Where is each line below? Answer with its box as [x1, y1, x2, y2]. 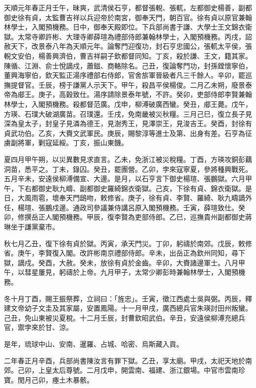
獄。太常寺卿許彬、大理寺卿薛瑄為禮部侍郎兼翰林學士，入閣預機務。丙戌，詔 [4, 31, 252, 41]
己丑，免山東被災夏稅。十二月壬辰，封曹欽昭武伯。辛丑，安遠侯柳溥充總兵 [4, 312, 245, 323]
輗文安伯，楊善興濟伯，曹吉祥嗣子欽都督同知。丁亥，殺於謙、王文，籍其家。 [4, 50, 252, 61]
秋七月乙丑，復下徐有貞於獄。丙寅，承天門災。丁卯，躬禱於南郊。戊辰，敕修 [4, 238, 252, 248]
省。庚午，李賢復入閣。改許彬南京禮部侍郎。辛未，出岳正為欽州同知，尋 [4, 248, 238, 258]
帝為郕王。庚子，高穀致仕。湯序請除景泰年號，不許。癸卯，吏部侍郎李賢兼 [4, 89, 245, 99]
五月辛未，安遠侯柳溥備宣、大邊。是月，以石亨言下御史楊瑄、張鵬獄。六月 [4, 173, 245, 184]
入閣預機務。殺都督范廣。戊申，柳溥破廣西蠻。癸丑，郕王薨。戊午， [31, 98, 252, 109]
